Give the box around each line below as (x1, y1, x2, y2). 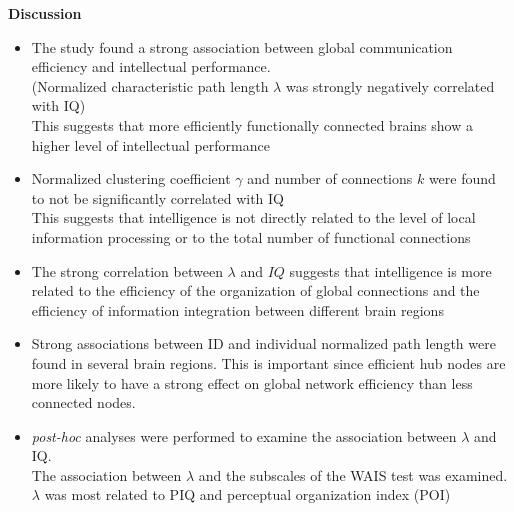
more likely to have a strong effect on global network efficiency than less (31, 372, 473, 393)
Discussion (8, 3, 82, 23)
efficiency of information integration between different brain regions (31, 299, 444, 320)
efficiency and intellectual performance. (31, 56, 271, 77)
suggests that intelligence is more (289, 260, 492, 281)
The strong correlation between (31, 260, 223, 281)
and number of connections (247, 168, 413, 189)
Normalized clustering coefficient (31, 168, 231, 189)
